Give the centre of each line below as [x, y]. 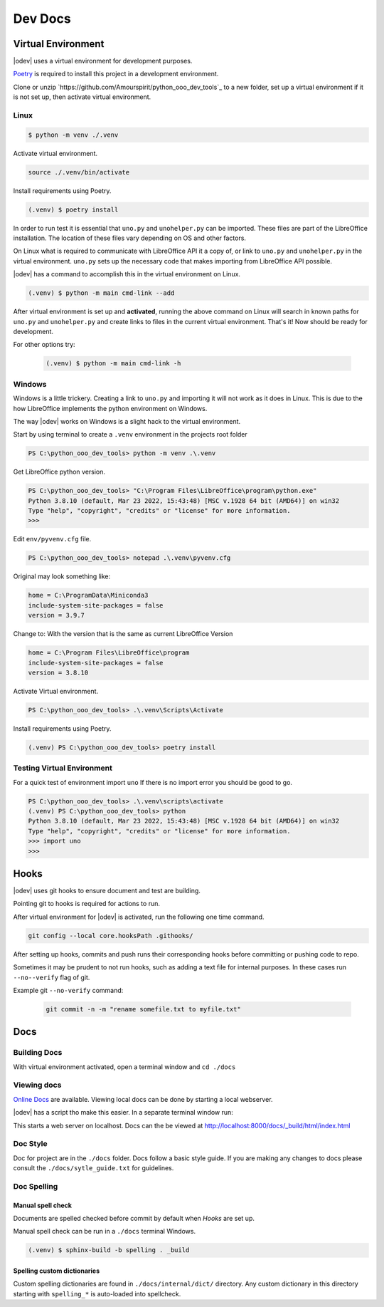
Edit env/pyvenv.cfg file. [52, 539]
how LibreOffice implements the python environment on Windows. [110, 408]
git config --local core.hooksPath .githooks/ [111, 936]
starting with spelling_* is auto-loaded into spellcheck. [97, 1293]
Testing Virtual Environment [63, 768]
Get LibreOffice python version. [59, 472]
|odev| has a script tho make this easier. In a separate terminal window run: [123, 1113]
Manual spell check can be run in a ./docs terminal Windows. [104, 1232]
